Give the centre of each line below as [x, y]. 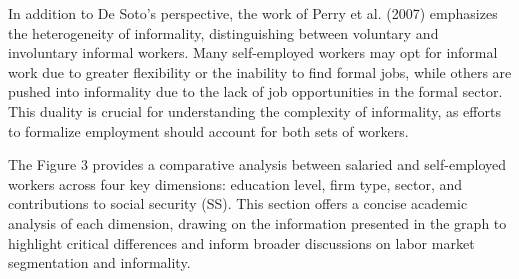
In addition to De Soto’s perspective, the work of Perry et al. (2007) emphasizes [253, 13]
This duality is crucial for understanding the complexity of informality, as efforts [254, 110]
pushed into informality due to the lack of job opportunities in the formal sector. [255, 91]
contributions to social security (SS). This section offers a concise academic [238, 203]
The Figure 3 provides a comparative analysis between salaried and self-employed [257, 164]
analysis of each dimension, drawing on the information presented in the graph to [257, 222]
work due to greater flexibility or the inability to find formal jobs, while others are [260, 71]
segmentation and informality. [99, 262]
